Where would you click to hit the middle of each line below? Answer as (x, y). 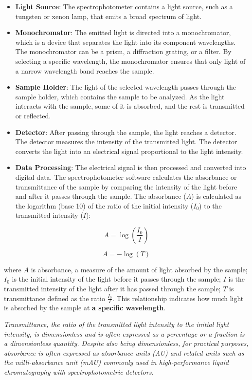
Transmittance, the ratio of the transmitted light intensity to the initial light (117, 324)
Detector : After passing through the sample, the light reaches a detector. (126, 132)
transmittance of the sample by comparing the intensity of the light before (126, 186)
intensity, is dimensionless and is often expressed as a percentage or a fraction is (124, 333)
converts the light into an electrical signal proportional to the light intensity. (129, 151)
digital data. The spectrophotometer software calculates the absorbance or (126, 177)
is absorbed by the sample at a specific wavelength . (85, 308)
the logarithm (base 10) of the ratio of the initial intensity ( (104, 205)
